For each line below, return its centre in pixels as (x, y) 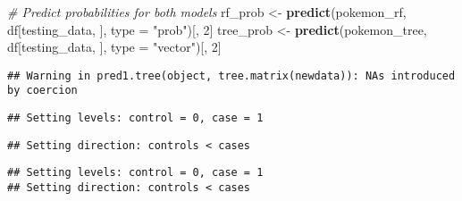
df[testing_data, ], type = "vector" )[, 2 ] (114, 47)
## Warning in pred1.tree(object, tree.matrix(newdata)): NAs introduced (231, 75)
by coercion (42, 91)
